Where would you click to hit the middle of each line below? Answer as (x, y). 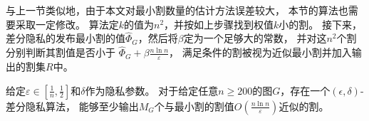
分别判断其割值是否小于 (61, 52)
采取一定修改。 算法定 (67, 24)
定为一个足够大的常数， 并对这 (255, 38)
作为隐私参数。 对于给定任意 (152, 90)
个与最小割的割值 (194, 106)
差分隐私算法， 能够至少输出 (72, 106)
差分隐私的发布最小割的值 (66, 38)
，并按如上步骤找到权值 (219, 24)
